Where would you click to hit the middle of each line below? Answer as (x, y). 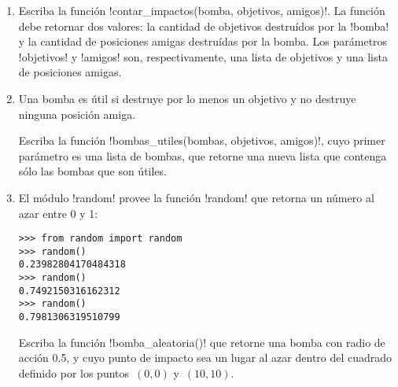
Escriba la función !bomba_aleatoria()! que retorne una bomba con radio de (202, 342)
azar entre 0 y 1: (58, 213)
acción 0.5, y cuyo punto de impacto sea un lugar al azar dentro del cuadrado (205, 358)
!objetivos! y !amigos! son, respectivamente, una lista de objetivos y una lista (203, 56)
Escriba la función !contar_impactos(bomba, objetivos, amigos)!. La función (202, 10)
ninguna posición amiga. (77, 114)
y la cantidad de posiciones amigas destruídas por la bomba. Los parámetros (203, 41)
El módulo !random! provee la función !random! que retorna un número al (196, 197)
